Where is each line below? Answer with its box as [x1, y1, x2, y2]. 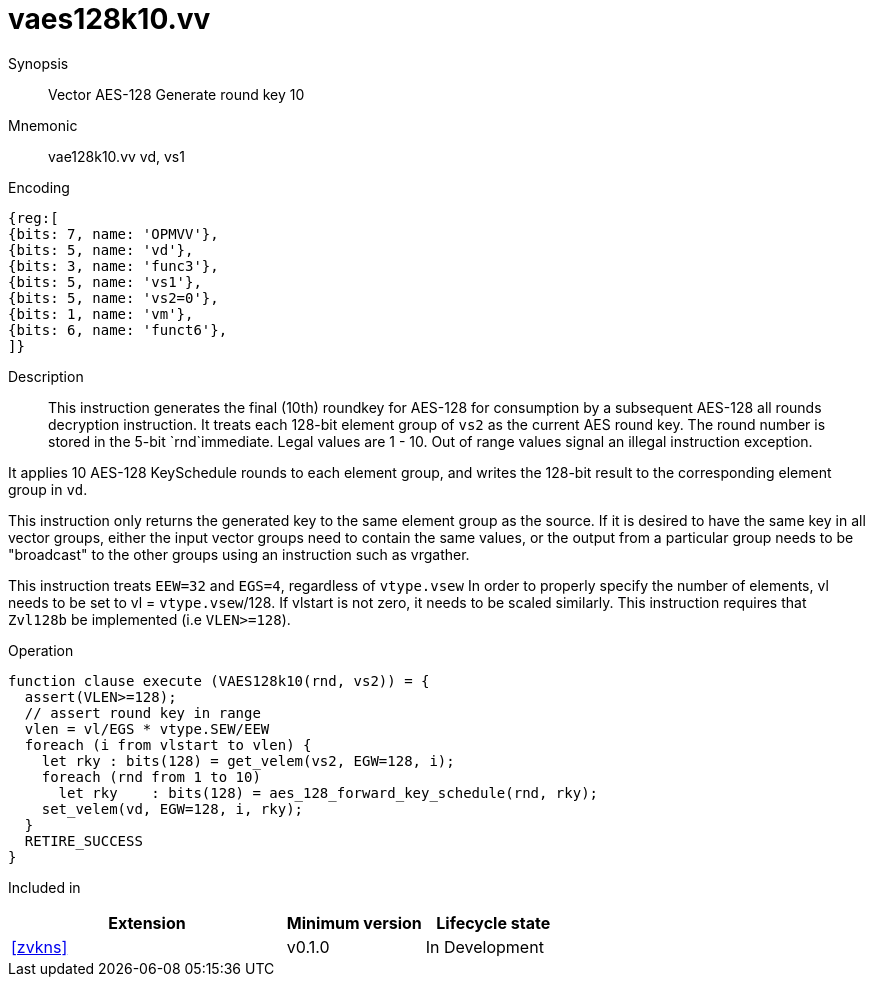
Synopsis [8, 54, 69, 72]
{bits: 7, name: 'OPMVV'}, [8, 225, 219, 242]
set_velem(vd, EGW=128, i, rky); [41, 800, 304, 817]
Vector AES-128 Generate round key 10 [48, 85, 305, 103]
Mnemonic [8, 116, 78, 134]
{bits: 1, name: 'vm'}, [8, 305, 194, 322]
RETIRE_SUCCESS [24, 832, 143, 849]
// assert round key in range [24, 704, 261, 721]
